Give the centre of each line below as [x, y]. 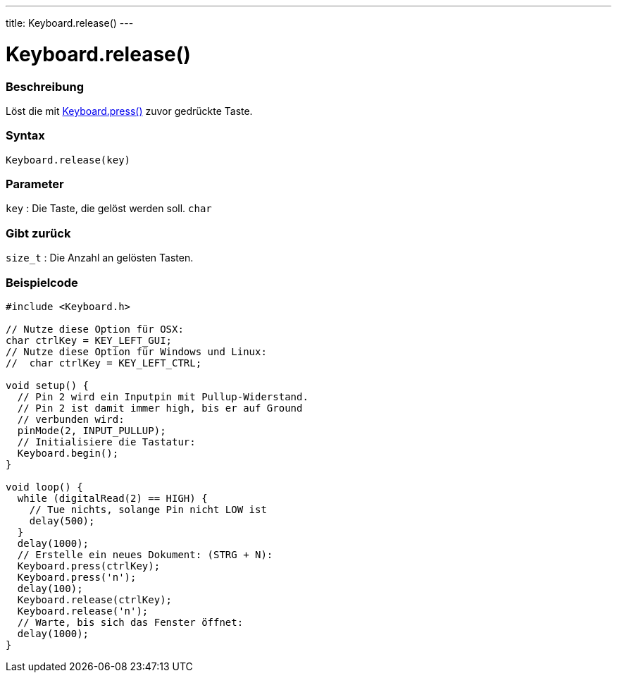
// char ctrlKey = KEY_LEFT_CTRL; [104, 363]
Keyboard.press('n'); [77, 577]
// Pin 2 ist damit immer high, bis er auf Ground [160, 408]
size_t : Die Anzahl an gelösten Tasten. [100, 258]
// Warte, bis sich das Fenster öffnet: [130, 622]
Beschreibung [45, 86]
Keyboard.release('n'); [83, 611]
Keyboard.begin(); [68, 453]
